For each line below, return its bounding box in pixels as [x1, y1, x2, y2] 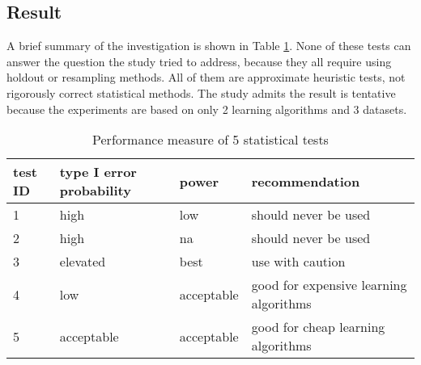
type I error [59, 162, 137, 182]
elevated [59, 252, 106, 271]
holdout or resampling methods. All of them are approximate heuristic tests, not [6, 69, 406, 86]
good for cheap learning [251, 317, 385, 337]
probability [59, 181, 131, 200]
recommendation [251, 171, 360, 191]
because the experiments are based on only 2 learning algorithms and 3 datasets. [6, 100, 407, 117]
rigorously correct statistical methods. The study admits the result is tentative [6, 84, 396, 101]
